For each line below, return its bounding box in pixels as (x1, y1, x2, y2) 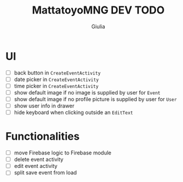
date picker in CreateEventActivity (14, 76, 99, 83)
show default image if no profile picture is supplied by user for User (14, 95, 177, 103)
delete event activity (14, 156, 64, 163)
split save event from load (14, 169, 77, 176)
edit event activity (14, 163, 58, 170)
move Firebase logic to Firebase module (14, 149, 112, 156)
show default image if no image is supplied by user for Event (14, 89, 161, 96)
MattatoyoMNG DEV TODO (31, 4, 165, 17)
